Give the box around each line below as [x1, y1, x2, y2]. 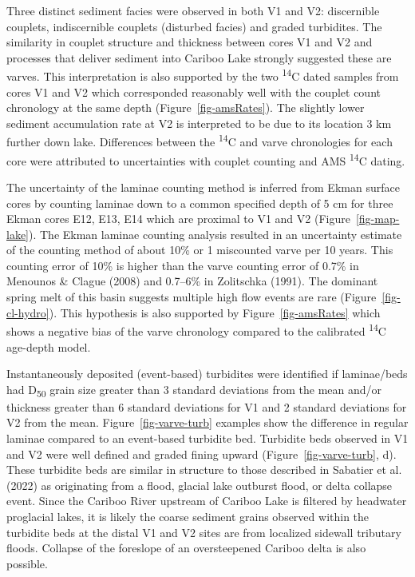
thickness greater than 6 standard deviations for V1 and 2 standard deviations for [6, 398, 407, 415]
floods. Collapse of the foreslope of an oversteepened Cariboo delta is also [6, 539, 366, 556]
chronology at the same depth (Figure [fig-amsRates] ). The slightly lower [6, 99, 365, 116]
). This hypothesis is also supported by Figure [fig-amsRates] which [49, 304, 381, 320]
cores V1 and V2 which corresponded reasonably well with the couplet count [6, 83, 381, 100]
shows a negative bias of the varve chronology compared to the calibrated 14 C [6, 320, 386, 339]
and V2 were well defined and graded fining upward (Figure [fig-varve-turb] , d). [6, 445, 397, 462]
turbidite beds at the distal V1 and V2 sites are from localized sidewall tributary [6, 523, 401, 540]
